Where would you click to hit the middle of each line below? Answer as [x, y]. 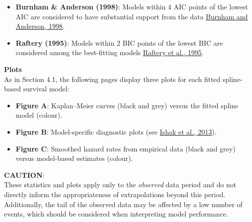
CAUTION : [24, 175]
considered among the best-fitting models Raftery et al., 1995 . [110, 52]
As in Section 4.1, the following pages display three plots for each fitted [112, 79]
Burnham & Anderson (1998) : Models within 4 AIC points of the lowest [132, 6]
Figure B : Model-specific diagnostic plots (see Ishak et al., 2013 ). [116, 131]
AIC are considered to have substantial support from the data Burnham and [132, 16]
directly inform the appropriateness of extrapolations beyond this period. [115, 194]
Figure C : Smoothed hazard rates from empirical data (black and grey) [126, 148]
